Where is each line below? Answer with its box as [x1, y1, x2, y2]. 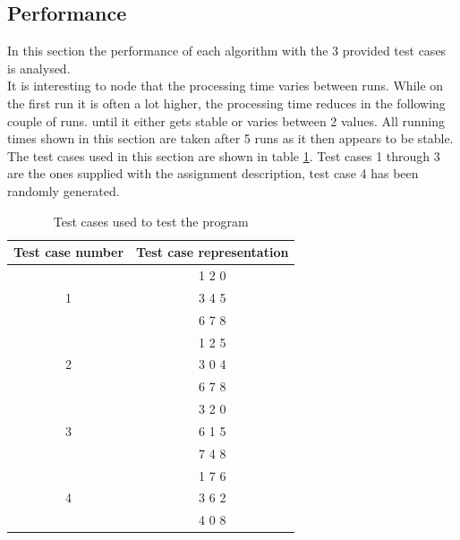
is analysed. [7, 58, 71, 77]
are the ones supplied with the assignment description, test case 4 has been [7, 164, 419, 183]
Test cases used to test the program [53, 211, 249, 230]
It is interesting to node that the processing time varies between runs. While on [7, 76, 444, 95]
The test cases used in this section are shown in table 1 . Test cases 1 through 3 [7, 146, 440, 165]
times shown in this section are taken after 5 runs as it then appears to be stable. [7, 129, 454, 148]
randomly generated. [7, 181, 120, 200]
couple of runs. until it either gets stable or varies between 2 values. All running [7, 111, 446, 130]
